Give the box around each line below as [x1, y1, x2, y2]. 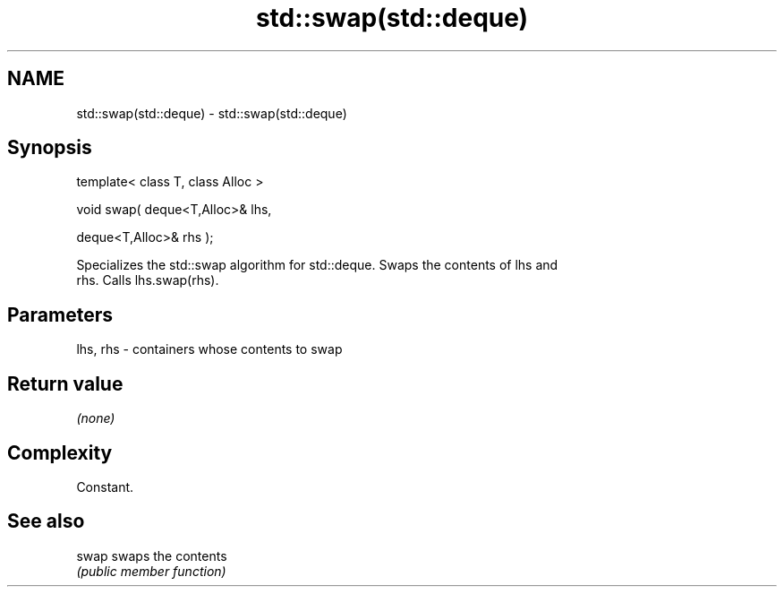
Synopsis [7, 136, 92, 159]
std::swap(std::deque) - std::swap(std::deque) [76, 105, 347, 121]
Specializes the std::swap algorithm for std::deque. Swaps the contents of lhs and [76, 257, 558, 273]
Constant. [76, 478, 134, 495]
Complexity [7, 441, 113, 464]
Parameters [7, 303, 113, 326]
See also [7, 510, 85, 533]
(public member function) [76, 563, 226, 579]
